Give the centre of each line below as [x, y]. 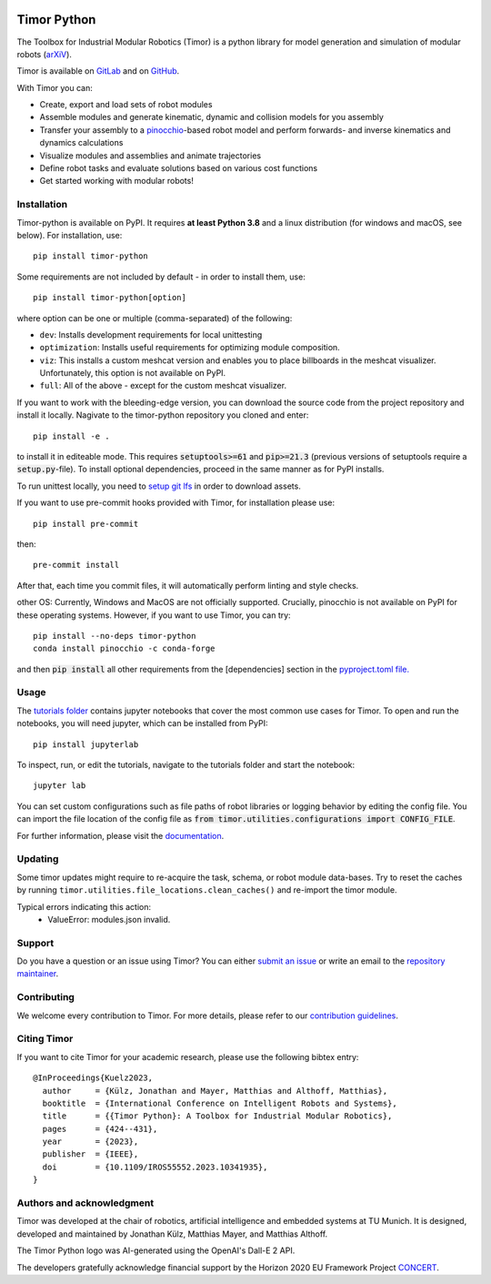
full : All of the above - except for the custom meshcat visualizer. [163, 386]
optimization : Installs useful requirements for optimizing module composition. [190, 348]
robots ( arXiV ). [45, 54]
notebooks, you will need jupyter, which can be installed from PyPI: [142, 723]
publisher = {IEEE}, [90, 1154]
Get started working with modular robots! [117, 181]
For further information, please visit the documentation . [120, 835]
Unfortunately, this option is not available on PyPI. [133, 373]
